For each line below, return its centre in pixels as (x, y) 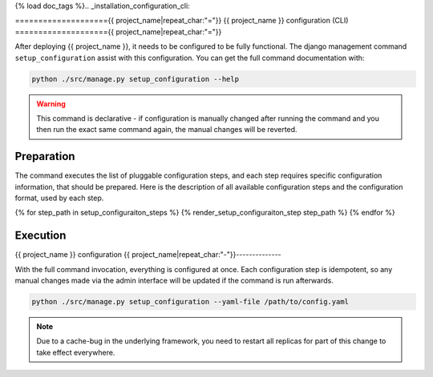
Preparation (45, 156)
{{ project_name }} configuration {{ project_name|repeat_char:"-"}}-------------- (148, 255)
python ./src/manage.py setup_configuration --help (136, 79)
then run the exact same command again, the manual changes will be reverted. (167, 130)
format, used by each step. (59, 198)
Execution (40, 236)
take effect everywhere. (76, 352)
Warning (51, 103)
